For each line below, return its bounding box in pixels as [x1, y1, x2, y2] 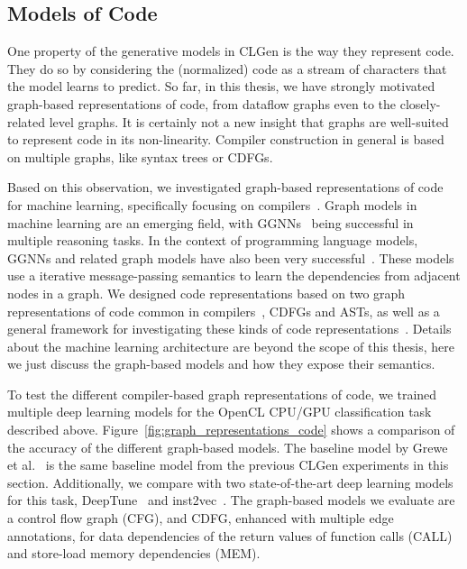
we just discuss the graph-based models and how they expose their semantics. [7, 354, 435, 373]
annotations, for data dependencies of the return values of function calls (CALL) [7, 526, 453, 545]
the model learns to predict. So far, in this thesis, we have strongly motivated [7, 77, 435, 96]
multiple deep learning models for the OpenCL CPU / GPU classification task [7, 402, 432, 421]
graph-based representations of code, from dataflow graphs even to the [7, 94, 397, 113]
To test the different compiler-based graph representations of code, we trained [7, 384, 437, 403]
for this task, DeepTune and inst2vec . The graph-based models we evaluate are [7, 491, 455, 509]
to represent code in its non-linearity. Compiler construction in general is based [7, 130, 444, 149]
